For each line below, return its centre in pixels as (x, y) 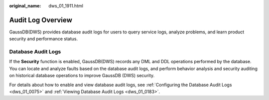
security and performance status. (44, 39)
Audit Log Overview (41, 20)
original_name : (25, 6)
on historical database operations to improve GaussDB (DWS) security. (82, 76)
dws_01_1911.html (66, 6)
